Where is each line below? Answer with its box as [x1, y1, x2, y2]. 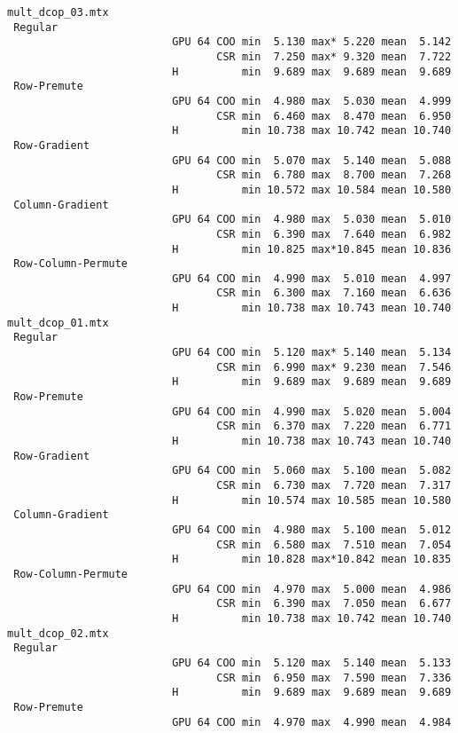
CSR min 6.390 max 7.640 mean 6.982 [216, 227, 452, 240]
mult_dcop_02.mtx [7, 627, 109, 640]
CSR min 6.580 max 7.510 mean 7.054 [216, 538, 452, 551]
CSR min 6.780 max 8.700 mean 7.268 [216, 169, 452, 182]
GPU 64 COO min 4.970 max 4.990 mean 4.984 [172, 715, 452, 729]
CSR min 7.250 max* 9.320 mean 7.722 [216, 50, 452, 63]
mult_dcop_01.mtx [7, 316, 109, 329]
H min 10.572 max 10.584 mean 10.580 [172, 183, 452, 196]
